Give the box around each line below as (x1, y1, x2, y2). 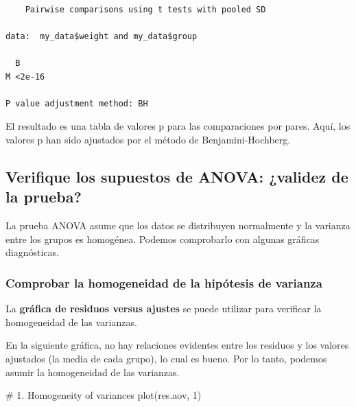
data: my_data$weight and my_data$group (5, 31, 198, 41)
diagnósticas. (5, 245, 59, 259)
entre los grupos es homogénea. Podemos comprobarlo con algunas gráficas (5, 231, 320, 246)
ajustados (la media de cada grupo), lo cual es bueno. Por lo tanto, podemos (5, 351, 327, 365)
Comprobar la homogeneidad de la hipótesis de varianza (5, 274, 322, 291)
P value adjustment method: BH (5, 98, 148, 108)
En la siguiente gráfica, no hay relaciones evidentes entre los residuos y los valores (5, 338, 349, 352)
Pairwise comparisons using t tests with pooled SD (25, 4, 266, 14)
